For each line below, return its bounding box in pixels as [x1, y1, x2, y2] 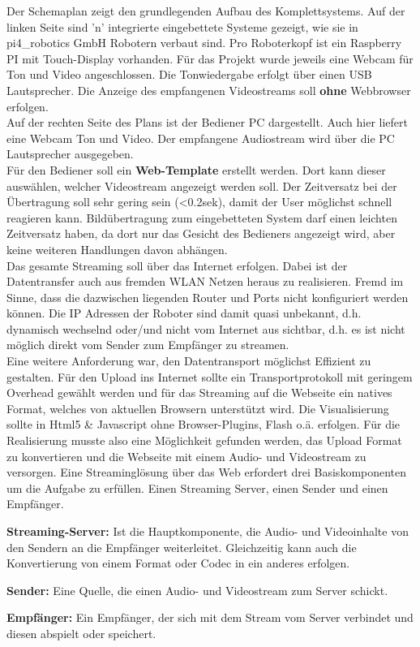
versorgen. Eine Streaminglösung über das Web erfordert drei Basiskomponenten [6, 464, 407, 481]
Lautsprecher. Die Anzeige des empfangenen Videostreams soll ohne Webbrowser [6, 81, 411, 98]
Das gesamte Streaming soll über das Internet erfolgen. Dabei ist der [6, 257, 348, 274]
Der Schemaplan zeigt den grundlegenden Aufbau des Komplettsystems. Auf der [6, 2, 405, 19]
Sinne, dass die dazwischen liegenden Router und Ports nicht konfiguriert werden [6, 288, 409, 305]
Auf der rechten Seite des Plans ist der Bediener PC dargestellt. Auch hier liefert [6, 114, 409, 131]
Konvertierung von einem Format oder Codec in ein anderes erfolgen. [6, 554, 350, 572]
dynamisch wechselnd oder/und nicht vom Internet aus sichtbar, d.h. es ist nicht [6, 320, 405, 337]
